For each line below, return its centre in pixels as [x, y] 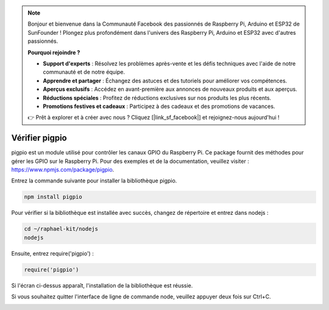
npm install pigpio [53, 197]
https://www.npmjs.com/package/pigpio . [63, 169]
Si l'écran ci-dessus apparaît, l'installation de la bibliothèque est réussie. [102, 285]
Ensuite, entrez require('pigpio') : [52, 253]
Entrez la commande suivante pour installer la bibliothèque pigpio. [94, 181]
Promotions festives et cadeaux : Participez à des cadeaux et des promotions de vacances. [159, 106]
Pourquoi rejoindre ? [54, 52]
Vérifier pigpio [39, 138]
